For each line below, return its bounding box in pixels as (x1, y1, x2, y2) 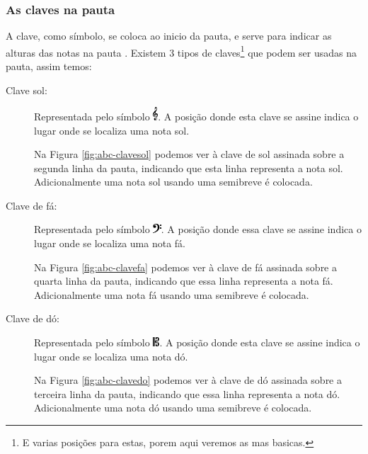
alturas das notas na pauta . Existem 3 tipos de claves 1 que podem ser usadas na (6, 42, 357, 59)
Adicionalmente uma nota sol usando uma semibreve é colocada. (34, 174, 313, 189)
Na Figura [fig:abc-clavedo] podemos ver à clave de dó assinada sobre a (34, 373, 342, 387)
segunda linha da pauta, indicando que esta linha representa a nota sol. (34, 160, 343, 175)
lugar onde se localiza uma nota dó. (34, 348, 188, 363)
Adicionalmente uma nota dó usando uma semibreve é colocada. (34, 400, 312, 415)
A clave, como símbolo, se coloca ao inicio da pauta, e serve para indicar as (6, 28, 332, 43)
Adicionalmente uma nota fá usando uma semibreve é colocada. (34, 287, 309, 302)
